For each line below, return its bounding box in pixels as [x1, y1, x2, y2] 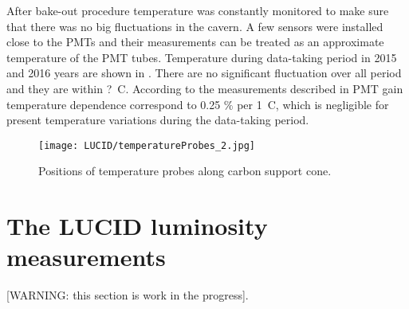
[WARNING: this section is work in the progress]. [6, 287, 249, 303]
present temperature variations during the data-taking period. [6, 111, 309, 128]
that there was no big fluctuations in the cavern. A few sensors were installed [6, 18, 383, 34]
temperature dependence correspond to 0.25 [6, 96, 221, 112]
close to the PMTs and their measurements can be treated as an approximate [6, 33, 384, 50]
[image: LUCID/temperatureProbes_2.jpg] [38, 139, 256, 151]
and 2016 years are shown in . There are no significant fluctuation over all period [6, 65, 402, 81]
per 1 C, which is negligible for [237, 96, 389, 112]
